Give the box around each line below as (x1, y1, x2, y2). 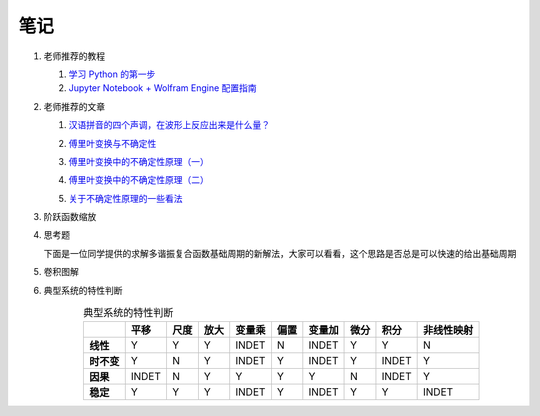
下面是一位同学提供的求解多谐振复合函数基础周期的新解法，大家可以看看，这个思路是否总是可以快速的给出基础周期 (43, 247, 517, 259)
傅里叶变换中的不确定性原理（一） (68, 155, 209, 167)
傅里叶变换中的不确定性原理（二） (68, 174, 209, 186)
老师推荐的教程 (43, 50, 105, 62)
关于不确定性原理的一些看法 (68, 192, 183, 204)
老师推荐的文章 (43, 100, 105, 112)
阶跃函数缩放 (43, 211, 97, 223)
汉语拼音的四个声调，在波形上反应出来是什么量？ (68, 119, 270, 131)
